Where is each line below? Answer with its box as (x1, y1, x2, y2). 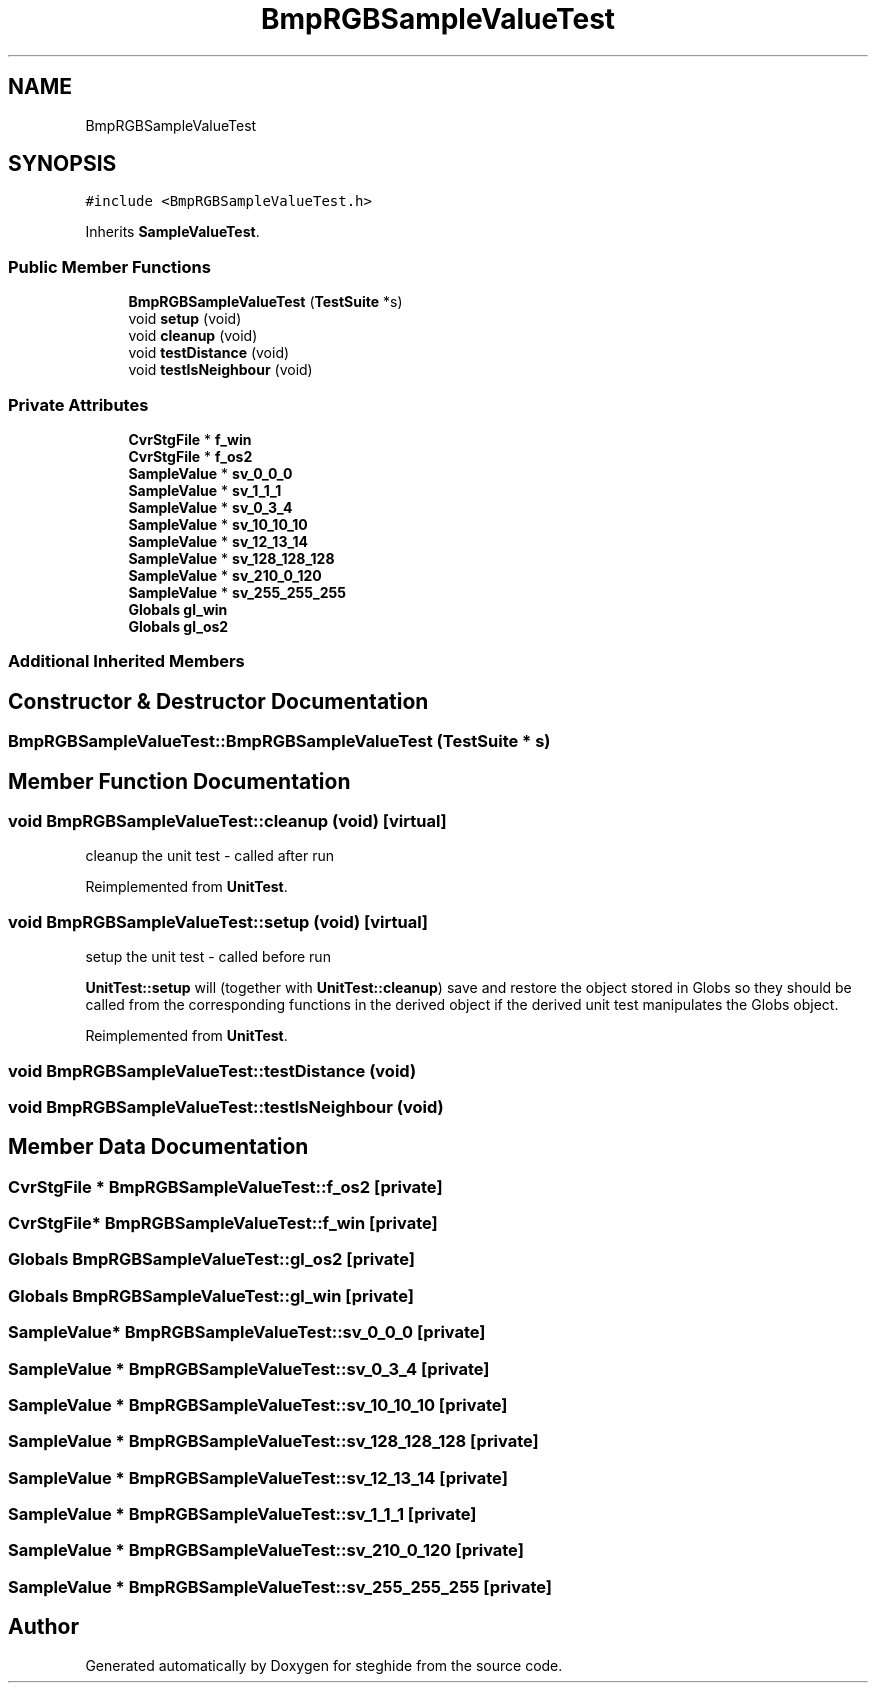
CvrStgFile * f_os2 (128, 447, 253, 465)
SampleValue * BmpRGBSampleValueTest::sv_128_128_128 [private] (8, 1431, 539, 1452)
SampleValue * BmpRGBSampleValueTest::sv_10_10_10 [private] (8, 1394, 508, 1415)
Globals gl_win (128, 600, 228, 618)
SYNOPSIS (8, 151, 117, 177)
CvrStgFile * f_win (128, 430, 252, 448)
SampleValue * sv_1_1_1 (128, 481, 282, 499)
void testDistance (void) (128, 344, 290, 362)
